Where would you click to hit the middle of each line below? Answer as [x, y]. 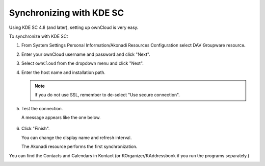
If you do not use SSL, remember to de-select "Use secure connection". [107, 95]
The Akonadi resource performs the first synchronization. [79, 146]
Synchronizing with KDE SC [66, 13]
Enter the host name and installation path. [63, 72]
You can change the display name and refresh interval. [77, 138]
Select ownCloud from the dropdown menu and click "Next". [83, 63]
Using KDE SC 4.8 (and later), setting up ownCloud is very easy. [74, 27]
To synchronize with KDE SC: [39, 36]
